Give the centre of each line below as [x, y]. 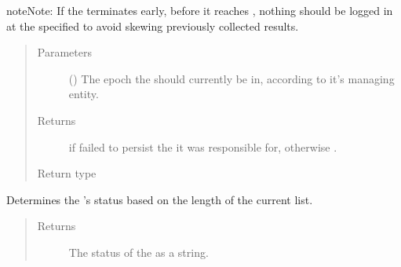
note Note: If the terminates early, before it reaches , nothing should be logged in [200, 10]
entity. [84, 94]
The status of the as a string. [139, 252]
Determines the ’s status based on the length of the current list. [160, 199]
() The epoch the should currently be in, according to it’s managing [231, 78]
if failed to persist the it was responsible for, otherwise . [203, 146]
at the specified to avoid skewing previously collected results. [153, 26]
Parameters [64, 52]
